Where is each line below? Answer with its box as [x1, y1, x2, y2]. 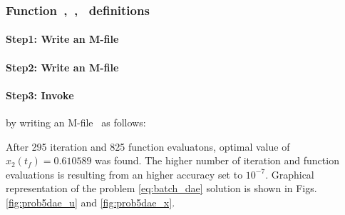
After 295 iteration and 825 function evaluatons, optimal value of [6, 139, 290, 154]
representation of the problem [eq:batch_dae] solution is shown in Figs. [6, 181, 317, 196]
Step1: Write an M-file [6, 31, 119, 46]
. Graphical [265, 166, 314, 181]
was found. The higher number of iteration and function [95, 153, 339, 168]
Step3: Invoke [6, 87, 74, 102]
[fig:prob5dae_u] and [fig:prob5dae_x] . [6, 194, 175, 209]
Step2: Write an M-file [6, 59, 119, 74]
